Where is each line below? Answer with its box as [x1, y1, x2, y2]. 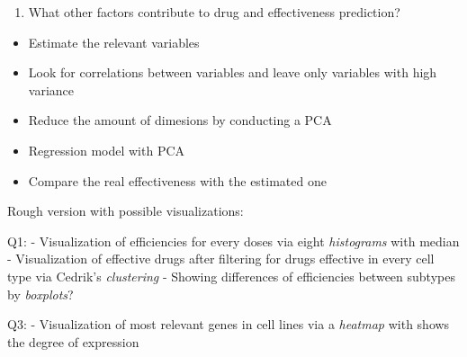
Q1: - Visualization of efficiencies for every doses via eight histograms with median [7, 231, 460, 250]
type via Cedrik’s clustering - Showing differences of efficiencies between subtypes [7, 266, 455, 285]
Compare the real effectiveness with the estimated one [28, 171, 327, 190]
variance [28, 80, 75, 99]
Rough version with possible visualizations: [7, 201, 244, 220]
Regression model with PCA [28, 140, 185, 159]
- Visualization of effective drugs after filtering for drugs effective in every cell [7, 249, 435, 268]
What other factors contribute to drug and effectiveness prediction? [28, 3, 400, 21]
